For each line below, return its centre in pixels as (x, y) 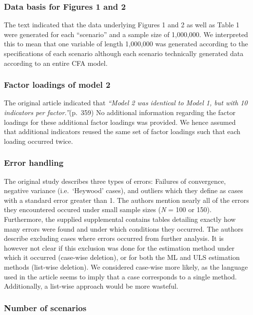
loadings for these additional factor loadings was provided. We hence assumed (120, 122)
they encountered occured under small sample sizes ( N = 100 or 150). (108, 209)
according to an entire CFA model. (56, 63)
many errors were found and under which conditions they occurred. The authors (124, 228)
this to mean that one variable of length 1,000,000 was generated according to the (126, 44)
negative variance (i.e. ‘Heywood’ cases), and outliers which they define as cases (124, 190)
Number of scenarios (45, 307)
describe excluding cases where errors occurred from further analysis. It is (114, 238)
